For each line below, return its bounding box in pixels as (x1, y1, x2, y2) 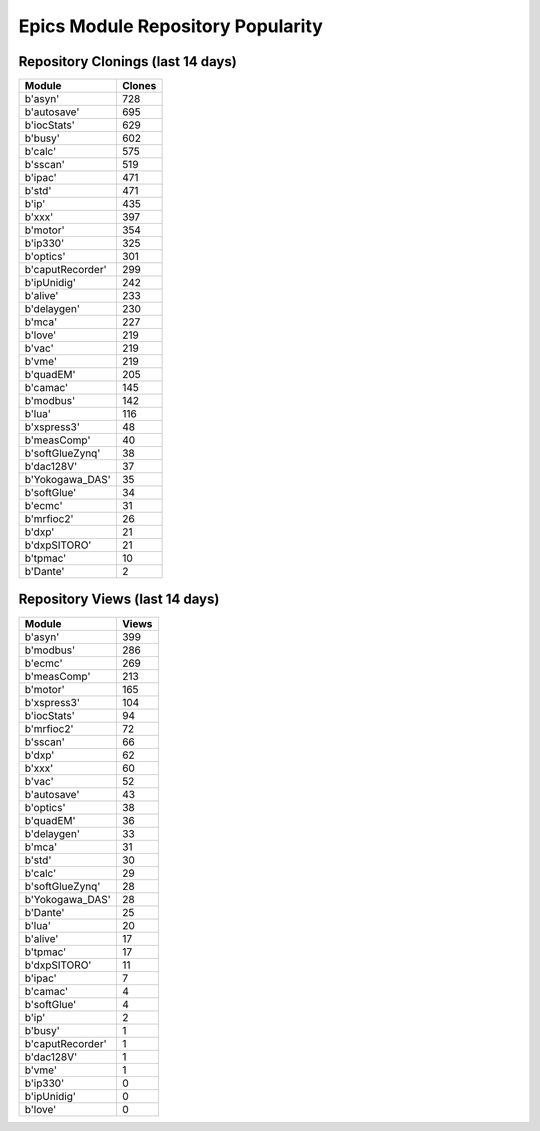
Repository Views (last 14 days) (18, 591, 220, 608)
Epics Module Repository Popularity (18, 15, 324, 37)
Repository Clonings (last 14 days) (18, 53, 237, 70)
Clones (121, 79, 157, 93)
